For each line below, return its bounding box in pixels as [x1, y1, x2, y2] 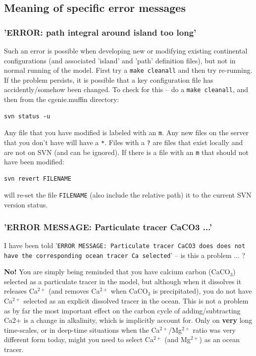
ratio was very [193, 324, 236, 335]
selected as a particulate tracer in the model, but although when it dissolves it [4, 276, 242, 286]
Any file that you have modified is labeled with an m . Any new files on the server [4, 127, 249, 138]
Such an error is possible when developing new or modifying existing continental [4, 46, 248, 55]
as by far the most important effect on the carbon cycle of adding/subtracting [4, 305, 241, 315]
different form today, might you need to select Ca [4, 334, 154, 345]
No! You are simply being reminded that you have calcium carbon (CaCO [4, 266, 230, 277]
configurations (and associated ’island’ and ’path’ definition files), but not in [4, 55, 236, 65]
